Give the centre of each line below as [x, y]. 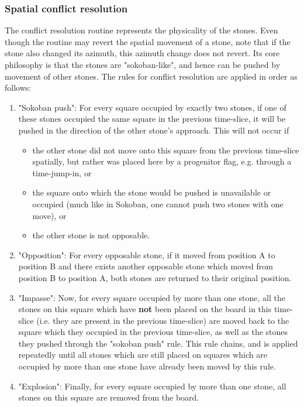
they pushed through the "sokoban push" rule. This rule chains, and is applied [158, 343]
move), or [49, 215]
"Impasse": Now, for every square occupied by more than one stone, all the [152, 297]
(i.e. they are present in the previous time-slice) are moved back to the [163, 320]
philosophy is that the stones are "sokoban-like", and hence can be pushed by [143, 64]
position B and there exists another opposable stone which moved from [146, 266]
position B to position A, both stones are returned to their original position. [155, 277]
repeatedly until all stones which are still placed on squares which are [143, 355]
